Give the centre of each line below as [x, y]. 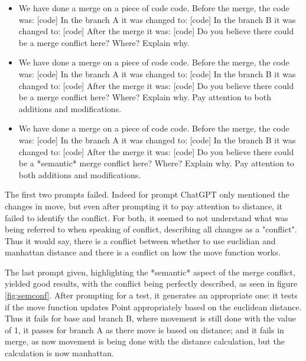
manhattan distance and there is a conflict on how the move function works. [143, 252]
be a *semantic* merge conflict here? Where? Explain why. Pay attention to [156, 163]
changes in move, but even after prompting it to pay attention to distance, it [144, 206]
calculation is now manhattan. [59, 353]
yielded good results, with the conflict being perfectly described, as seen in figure [151, 283]
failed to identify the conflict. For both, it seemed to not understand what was [147, 217]
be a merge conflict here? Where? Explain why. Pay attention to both [145, 97]
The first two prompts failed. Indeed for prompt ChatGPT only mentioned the [147, 194]
